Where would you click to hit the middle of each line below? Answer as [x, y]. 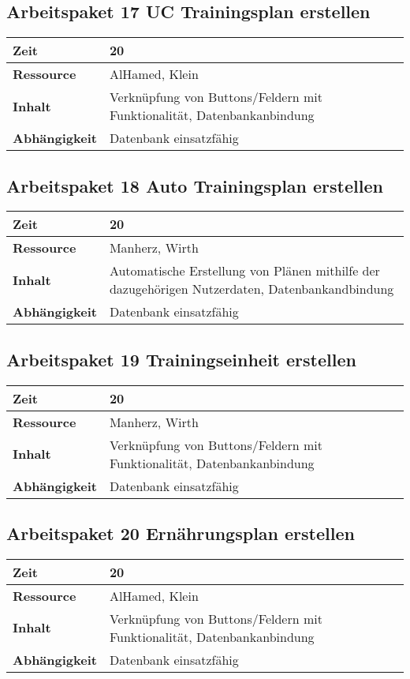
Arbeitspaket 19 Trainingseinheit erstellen [181, 359]
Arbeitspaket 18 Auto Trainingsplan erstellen [195, 185]
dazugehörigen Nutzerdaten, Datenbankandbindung [252, 289]
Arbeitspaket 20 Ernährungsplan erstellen [181, 533]
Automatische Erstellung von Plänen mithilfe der [244, 271]
